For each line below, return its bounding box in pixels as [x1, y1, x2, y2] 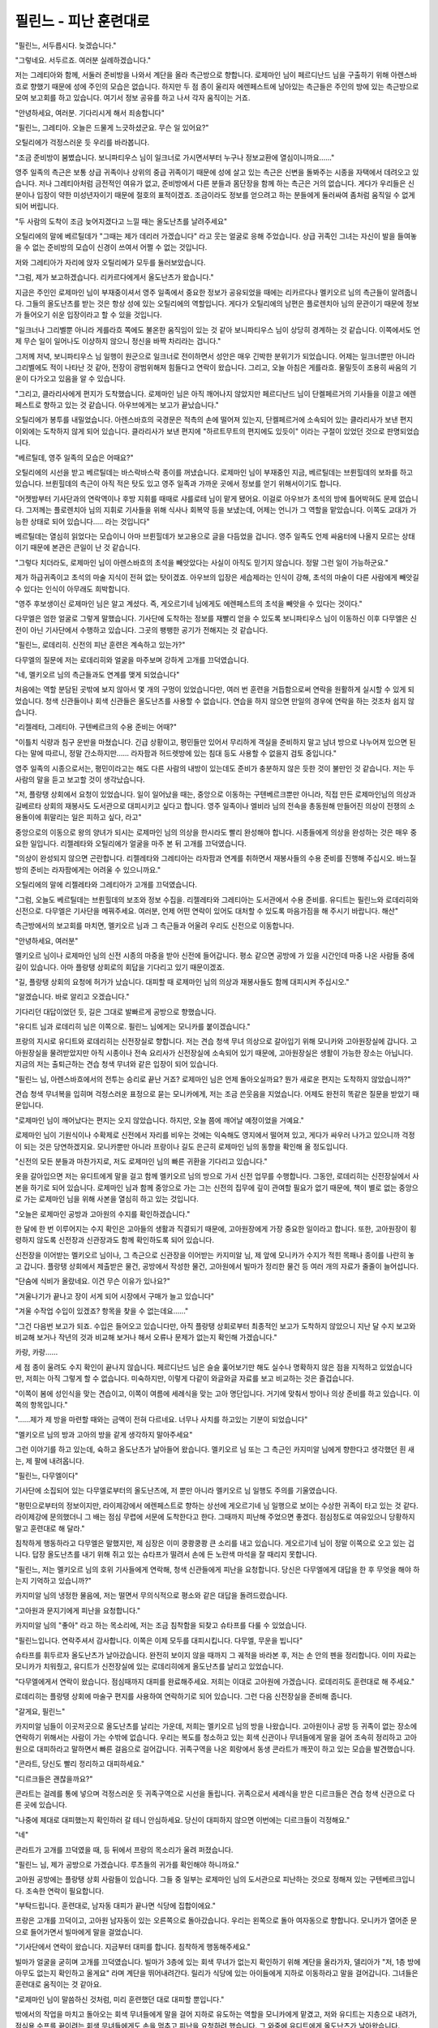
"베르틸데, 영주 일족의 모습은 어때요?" [15, 453, 134, 462]
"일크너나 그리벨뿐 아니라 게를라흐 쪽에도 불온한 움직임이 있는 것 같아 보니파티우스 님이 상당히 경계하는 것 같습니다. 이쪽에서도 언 [15, 324, 421, 334]
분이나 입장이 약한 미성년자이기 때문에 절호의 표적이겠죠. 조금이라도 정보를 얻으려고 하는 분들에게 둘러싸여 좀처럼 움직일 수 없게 [15, 190, 415, 200]
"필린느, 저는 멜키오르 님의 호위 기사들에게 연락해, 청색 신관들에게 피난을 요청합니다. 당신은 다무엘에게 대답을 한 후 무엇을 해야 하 [15, 1564, 420, 1574]
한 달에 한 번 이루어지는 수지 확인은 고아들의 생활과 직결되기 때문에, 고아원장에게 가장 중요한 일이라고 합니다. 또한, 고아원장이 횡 [15, 1223, 417, 1233]
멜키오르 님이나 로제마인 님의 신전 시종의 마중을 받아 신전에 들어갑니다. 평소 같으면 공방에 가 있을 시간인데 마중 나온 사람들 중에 [15, 951, 415, 960]
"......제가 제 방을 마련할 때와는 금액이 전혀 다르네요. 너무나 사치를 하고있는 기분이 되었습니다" [15, 1415, 308, 1424]
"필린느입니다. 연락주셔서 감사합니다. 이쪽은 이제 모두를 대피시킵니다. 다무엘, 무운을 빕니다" [15, 1635, 303, 1645]
